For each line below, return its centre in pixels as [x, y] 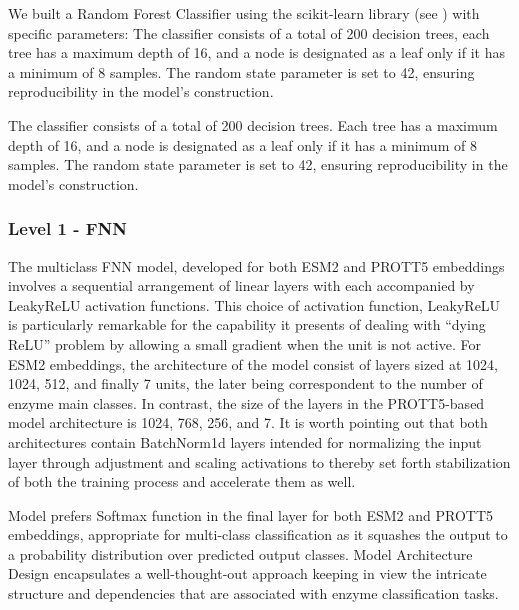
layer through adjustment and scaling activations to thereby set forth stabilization [259, 461]
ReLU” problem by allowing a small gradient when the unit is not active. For [244, 343]
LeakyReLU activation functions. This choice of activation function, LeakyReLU [254, 304]
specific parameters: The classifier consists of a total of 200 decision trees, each [249, 32]
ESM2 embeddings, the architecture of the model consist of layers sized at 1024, [253, 363]
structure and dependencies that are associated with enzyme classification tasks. [253, 593]
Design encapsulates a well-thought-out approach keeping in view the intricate [247, 573]
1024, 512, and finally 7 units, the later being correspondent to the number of [245, 383]
